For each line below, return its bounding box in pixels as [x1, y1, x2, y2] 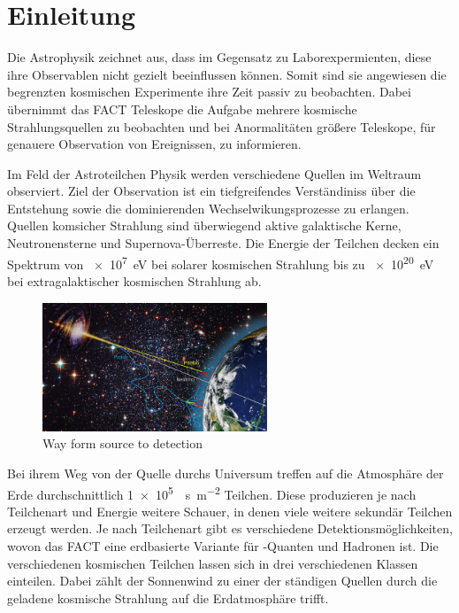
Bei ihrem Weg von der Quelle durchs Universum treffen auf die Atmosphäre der [7, 464, 444, 483]
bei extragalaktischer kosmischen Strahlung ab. [7, 271, 262, 290]
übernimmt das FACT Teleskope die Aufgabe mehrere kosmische [7, 99, 357, 118]
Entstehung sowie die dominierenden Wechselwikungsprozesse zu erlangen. [7, 198, 409, 217]
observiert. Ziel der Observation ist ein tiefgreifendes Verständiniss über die [7, 182, 416, 200]
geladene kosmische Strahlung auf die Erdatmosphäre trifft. [7, 588, 329, 607]
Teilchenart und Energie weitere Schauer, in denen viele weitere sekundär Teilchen [7, 501, 453, 520]
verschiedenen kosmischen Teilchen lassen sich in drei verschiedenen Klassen [7, 554, 418, 572]
